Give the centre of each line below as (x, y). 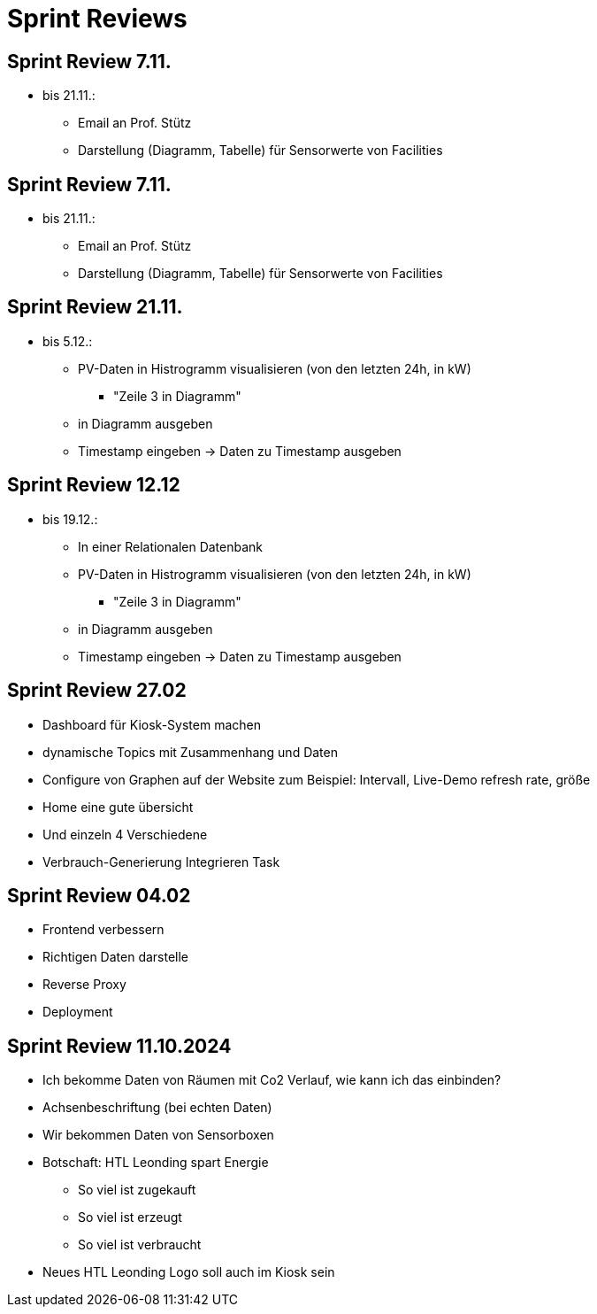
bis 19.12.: (70, 519)
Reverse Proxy (84, 985)
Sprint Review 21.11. (95, 307)
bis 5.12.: (68, 341)
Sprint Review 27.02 (97, 691)
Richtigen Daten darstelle (116, 957)
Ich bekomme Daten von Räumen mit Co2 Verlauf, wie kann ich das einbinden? (272, 1080)
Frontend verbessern (103, 930)
